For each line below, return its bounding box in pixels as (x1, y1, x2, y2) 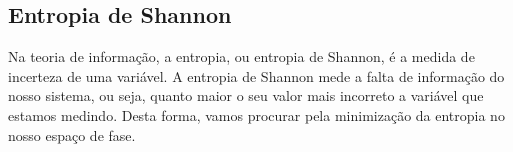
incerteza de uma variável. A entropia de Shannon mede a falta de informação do (8, 65, 505, 86)
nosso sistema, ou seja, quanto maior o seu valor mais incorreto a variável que (8, 85, 484, 106)
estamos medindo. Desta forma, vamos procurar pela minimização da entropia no (8, 104, 505, 125)
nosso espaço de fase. (8, 124, 136, 145)
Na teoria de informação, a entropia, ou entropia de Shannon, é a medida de (8, 46, 475, 67)
